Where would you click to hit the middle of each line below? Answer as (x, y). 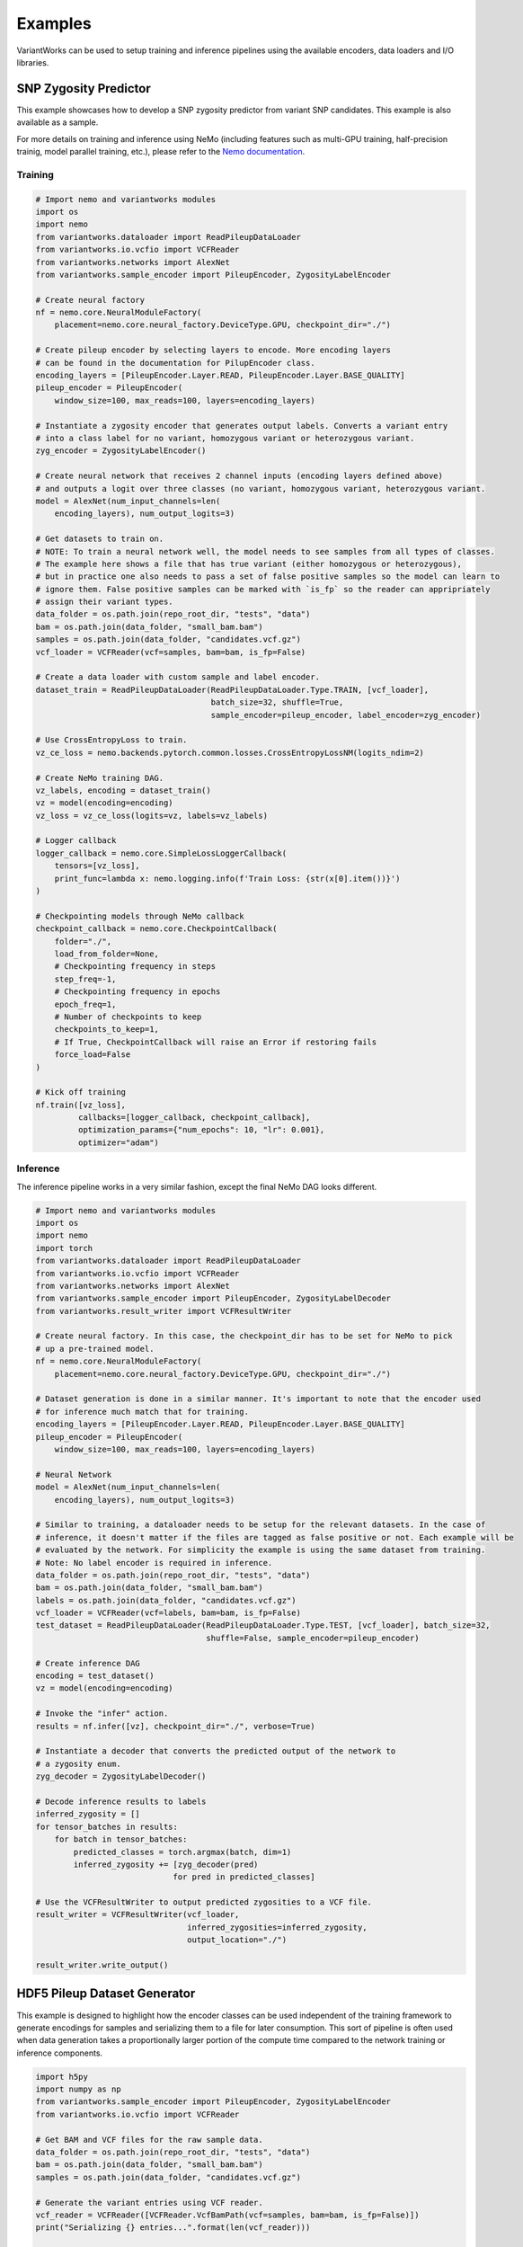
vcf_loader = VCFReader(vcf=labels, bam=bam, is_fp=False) (168, 1613)
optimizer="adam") (118, 1142)
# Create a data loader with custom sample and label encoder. (178, 677)
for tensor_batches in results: (107, 1826)
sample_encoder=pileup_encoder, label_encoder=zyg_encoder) (346, 715)
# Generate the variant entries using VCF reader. (150, 2203)
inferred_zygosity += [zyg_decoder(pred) (166, 1864)
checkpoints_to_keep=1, (106, 1030)
